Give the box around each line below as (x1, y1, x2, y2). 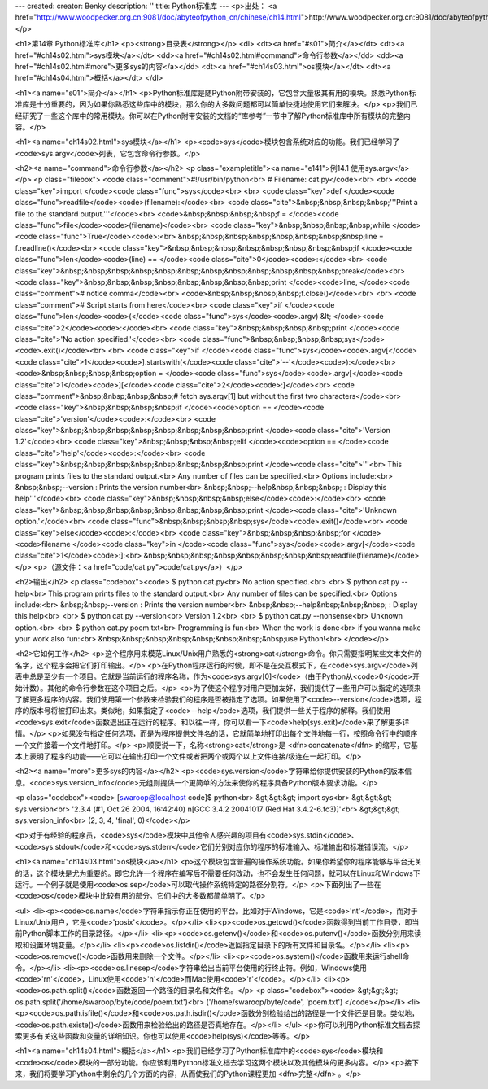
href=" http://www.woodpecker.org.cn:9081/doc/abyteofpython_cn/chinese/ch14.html (15, 12, 301, 22)
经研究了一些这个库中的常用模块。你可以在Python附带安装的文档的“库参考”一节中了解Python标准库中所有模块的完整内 (15, 111, 411, 120)
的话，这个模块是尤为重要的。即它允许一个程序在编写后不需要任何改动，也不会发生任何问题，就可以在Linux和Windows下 (15, 868, 420, 878)
